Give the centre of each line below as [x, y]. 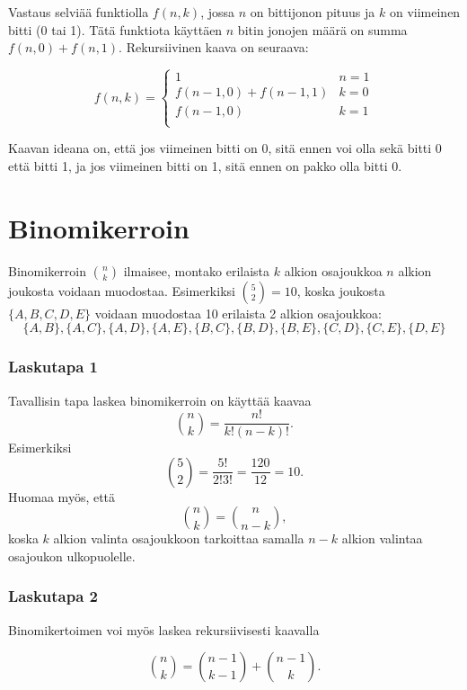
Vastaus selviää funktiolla [79, 12]
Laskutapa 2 [53, 596]
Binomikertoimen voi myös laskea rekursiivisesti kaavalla [164, 629]
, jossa [218, 12]
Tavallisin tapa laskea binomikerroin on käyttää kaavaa [160, 400]
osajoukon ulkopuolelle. [72, 556]
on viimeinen [425, 12]
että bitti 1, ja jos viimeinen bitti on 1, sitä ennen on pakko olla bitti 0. [205, 165]
